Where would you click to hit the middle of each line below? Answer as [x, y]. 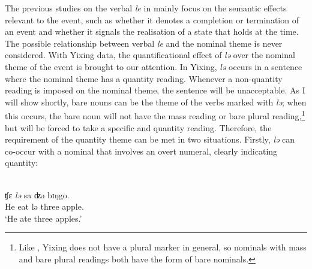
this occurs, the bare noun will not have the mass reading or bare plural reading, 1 [155, 115]
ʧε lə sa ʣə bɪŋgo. [37, 194]
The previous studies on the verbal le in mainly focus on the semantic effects [146, 8]
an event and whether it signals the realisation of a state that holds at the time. [152, 31]
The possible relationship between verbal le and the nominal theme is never [144, 43]
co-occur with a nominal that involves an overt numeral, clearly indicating [141, 151]
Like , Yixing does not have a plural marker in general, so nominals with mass [163, 247]
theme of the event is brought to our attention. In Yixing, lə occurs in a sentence [154, 66]
